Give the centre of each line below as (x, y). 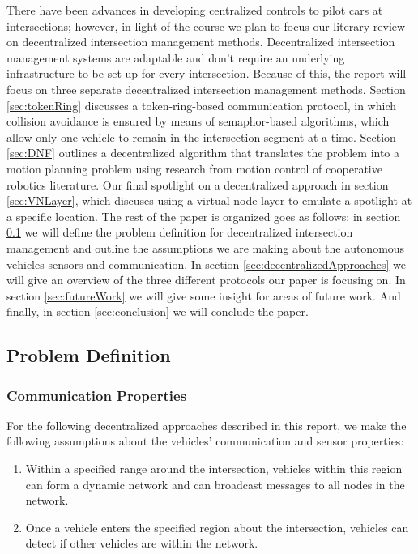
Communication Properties (97, 395)
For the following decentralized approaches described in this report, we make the (207, 425)
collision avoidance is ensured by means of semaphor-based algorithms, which (198, 121)
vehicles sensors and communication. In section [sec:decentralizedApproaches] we (206, 264)
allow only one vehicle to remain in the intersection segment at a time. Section (201, 136)
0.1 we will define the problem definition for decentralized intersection (180, 232)
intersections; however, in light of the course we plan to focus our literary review (206, 26)
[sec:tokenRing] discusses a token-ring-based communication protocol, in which (202, 105)
